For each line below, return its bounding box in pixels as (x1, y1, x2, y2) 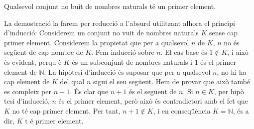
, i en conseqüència (153, 105, 211, 116)
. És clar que (70, 86, 109, 96)
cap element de (4, 76, 50, 87)
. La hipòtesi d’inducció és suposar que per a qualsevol (44, 66, 211, 77)
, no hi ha (217, 66, 247, 77)
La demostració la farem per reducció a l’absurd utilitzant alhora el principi (4, 17, 235, 28)
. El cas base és (160, 47, 207, 57)
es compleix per (4, 86, 51, 96)
